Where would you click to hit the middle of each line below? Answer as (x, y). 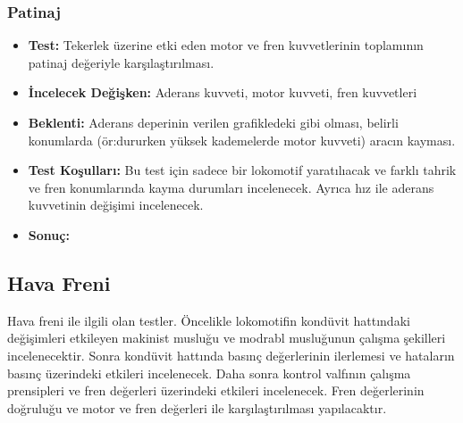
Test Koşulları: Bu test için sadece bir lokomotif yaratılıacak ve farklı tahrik (242, 170)
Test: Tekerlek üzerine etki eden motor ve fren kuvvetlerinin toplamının (226, 45)
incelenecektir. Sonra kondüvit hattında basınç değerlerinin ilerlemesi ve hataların (231, 355)
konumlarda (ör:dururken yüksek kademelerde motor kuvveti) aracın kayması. (242, 140)
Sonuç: (49, 234)
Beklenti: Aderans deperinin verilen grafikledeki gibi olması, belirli (213, 122)
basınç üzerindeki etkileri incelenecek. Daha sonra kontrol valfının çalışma (209, 373)
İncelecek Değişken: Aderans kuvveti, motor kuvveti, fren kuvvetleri (223, 92)
